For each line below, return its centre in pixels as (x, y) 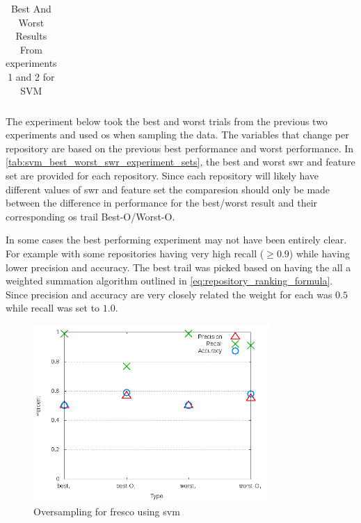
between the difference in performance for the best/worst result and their (162, 203)
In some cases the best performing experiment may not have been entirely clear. (176, 240)
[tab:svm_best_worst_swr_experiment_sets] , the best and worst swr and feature (180, 162)
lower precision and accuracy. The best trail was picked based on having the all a (178, 267)
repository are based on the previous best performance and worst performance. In (180, 148)
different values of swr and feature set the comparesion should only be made (168, 189)
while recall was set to (53, 308)
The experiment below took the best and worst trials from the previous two (167, 121)
